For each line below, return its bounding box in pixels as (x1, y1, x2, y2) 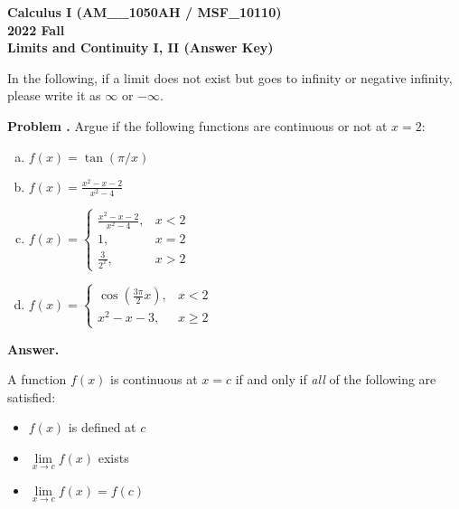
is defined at (68, 418, 136, 437)
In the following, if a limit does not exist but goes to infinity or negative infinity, (7, 68, 453, 87)
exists (98, 448, 129, 467)
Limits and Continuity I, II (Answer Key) (7, 38, 274, 57)
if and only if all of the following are (235, 370, 436, 389)
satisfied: (7, 387, 56, 406)
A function (7, 370, 67, 389)
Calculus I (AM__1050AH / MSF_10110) (7, 3, 282, 21)
